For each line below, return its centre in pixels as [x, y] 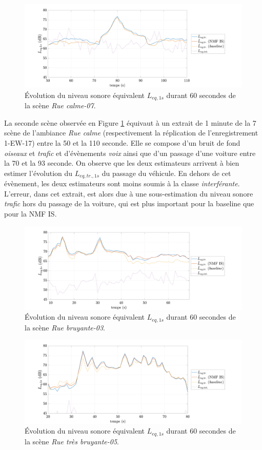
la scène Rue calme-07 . [60, 105]
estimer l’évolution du [38, 173]
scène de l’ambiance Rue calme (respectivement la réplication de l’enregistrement [131, 133]
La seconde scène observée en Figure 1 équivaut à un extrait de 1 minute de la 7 [130, 122]
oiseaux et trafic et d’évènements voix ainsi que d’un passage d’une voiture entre [130, 153]
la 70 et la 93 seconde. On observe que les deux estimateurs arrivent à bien [122, 163]
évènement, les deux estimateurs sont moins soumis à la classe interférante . [122, 183]
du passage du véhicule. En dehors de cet [166, 173]
